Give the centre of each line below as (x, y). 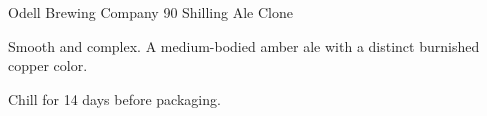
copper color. (48, 65)
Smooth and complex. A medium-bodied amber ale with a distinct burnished (244, 45)
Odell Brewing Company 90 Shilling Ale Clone (150, 12)
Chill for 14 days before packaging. (114, 98)
